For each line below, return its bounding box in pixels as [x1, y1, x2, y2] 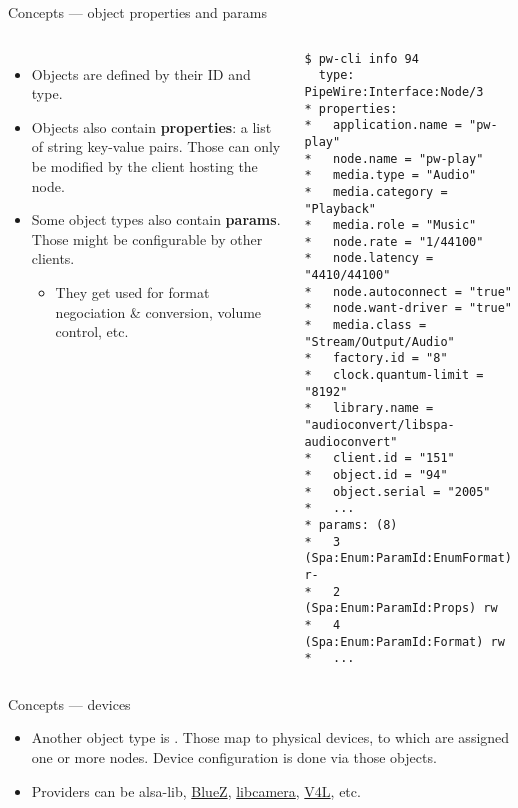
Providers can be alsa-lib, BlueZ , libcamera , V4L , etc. [31, 780, 361, 801]
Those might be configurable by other [31, 228, 263, 249]
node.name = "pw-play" [333, 151, 484, 166]
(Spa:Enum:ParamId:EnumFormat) [304, 551, 512, 566]
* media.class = [304, 318, 427, 333]
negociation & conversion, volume [55, 301, 262, 322]
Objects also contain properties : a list [31, 116, 272, 137]
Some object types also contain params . [31, 209, 281, 230]
